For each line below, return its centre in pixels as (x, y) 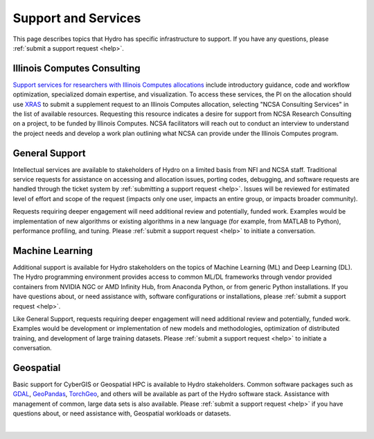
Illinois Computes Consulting (77, 68)
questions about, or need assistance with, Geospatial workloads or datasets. (122, 413)
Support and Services (77, 18)
